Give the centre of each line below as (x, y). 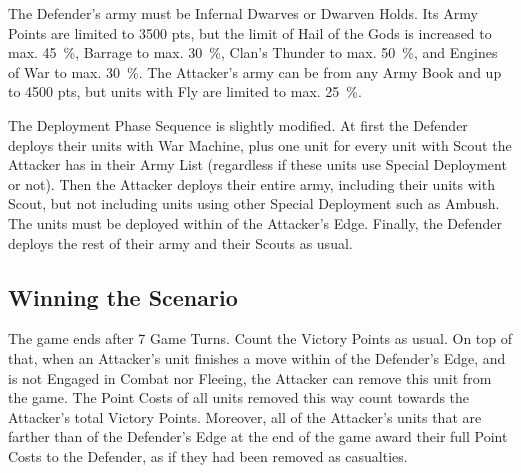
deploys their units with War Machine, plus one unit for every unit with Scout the (260, 144)
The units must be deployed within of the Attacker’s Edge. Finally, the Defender (255, 222)
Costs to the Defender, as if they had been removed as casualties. (208, 455)
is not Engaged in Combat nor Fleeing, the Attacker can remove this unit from (250, 377)
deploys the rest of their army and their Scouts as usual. (180, 242)
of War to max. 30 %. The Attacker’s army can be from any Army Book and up (255, 71)
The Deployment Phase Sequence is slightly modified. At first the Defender (238, 124)
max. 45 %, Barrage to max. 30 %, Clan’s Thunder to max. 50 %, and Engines (253, 52)
